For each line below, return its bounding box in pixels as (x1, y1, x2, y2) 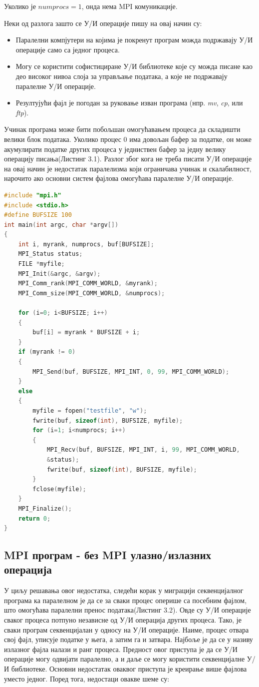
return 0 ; (18, 515, 51, 522)
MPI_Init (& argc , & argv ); (18, 270, 101, 277)
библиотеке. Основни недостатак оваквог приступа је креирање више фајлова (11, 664, 247, 674)
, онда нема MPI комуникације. (81, 1, 178, 11)
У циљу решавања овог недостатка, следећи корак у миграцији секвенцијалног (4, 585, 244, 596)
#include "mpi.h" (4, 191, 61, 199)
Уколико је (4, 1, 36, 11)
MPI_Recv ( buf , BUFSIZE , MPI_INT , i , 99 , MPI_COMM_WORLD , (46, 446, 240, 454)
